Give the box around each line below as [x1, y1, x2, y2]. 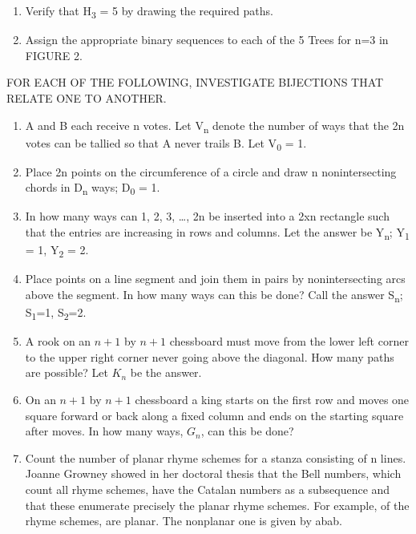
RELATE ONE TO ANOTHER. [6, 89, 167, 106]
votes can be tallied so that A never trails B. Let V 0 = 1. [25, 134, 307, 153]
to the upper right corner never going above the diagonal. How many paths [25, 348, 394, 365]
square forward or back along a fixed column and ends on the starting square [25, 407, 404, 423]
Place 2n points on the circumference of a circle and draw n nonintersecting [25, 163, 397, 180]
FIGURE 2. [25, 47, 83, 63]
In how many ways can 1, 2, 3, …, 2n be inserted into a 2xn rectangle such [25, 208, 390, 225]
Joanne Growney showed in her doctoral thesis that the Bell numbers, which [25, 465, 402, 482]
